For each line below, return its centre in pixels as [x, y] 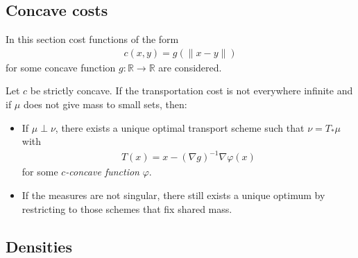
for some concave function [61, 67]
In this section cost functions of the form [92, 39]
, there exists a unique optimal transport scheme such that [180, 127]
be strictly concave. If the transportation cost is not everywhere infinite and [191, 91]
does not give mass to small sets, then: [105, 104]
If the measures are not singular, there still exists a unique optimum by [173, 195]
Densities [39, 246]
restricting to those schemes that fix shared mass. [127, 208]
